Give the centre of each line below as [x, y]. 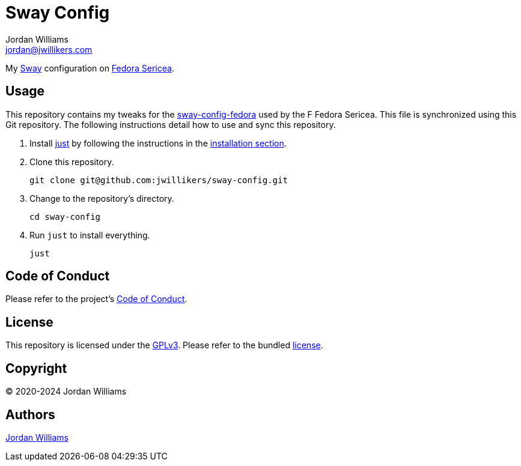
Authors [30, 414]
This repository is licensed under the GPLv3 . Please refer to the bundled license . [164, 345]
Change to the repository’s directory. [102, 198]
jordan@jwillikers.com [49, 49]
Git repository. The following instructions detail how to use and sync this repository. [171, 124]
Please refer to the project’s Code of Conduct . [96, 299]
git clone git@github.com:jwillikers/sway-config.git [159, 180]
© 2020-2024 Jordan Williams [66, 392]
